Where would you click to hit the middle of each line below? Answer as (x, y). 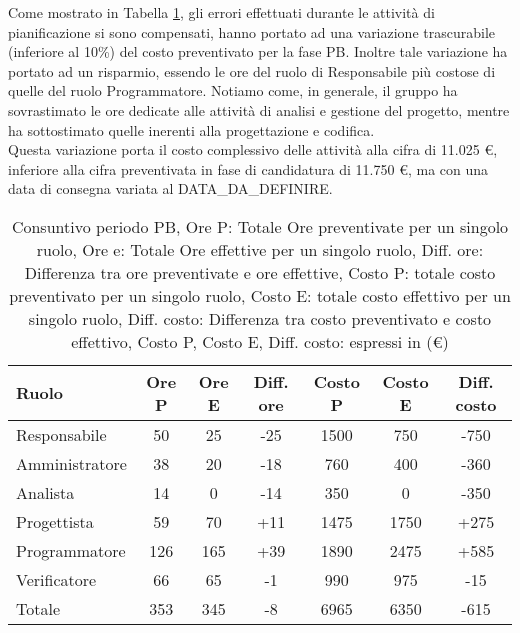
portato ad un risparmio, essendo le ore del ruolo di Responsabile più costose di (252, 70)
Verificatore (56, 579)
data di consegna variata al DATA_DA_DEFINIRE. (170, 188)
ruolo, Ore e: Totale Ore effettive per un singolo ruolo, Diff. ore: (260, 249)
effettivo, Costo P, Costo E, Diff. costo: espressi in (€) (260, 341)
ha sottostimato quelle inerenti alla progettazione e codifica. (191, 129)
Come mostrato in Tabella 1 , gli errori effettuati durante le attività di (221, 12)
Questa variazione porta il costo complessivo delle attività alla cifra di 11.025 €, (253, 149)
